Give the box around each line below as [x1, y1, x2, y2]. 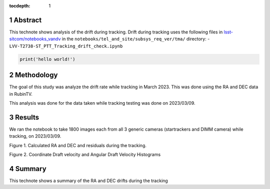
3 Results [9, 113, 39, 122]
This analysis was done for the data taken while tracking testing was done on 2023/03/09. [9, 100, 195, 106]
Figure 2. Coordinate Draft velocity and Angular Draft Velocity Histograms [9, 152, 161, 158]
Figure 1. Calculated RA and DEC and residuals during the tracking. [9, 142, 147, 148]
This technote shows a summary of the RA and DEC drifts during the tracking [9, 178, 168, 184]
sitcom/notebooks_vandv [9, 36, 61, 42]
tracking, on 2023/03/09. [9, 133, 61, 139]
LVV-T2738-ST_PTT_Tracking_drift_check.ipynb [9, 43, 123, 49]
